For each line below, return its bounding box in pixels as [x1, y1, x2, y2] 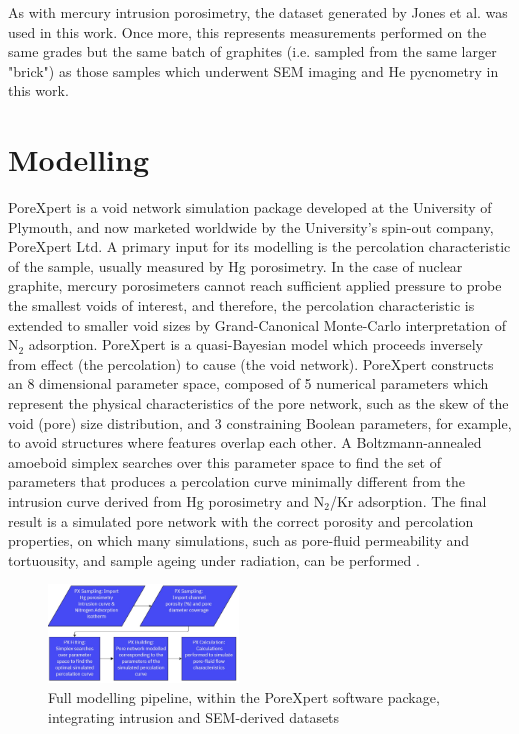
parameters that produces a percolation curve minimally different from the [8, 471, 465, 492]
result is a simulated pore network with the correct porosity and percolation [8, 510, 474, 531]
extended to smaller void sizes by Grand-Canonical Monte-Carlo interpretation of [8, 314, 506, 335]
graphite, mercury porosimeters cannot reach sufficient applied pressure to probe [8, 275, 502, 296]
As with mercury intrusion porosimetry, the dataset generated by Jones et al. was [8, 2, 508, 22]
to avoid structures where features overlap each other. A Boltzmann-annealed [8, 432, 482, 453]
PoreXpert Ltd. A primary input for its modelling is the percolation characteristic [8, 236, 511, 257]
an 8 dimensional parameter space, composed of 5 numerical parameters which [8, 373, 489, 394]
